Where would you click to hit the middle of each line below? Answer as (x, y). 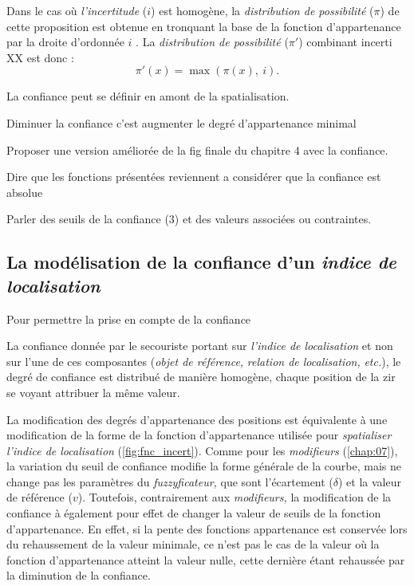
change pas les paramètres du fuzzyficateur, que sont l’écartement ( (170, 481)
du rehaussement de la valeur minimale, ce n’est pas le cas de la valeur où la (193, 544)
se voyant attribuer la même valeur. (93, 392)
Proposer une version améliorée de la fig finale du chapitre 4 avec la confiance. (197, 149)
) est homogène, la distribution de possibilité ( (262, 10)
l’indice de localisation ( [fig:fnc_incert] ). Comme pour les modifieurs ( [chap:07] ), (202, 450)
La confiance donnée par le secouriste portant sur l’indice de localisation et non (200, 346)
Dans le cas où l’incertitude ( (77, 10)
